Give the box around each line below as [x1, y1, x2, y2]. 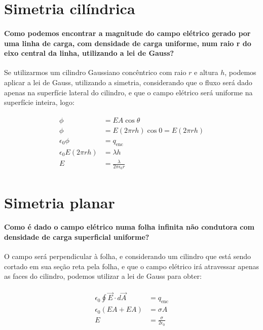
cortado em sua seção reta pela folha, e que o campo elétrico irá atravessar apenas [4, 261, 259, 271]
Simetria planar [4, 192, 115, 212]
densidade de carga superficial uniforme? [4, 232, 149, 242]
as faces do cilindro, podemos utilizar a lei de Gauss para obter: [4, 271, 202, 281]
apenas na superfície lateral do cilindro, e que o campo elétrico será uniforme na [4, 87, 253, 97]
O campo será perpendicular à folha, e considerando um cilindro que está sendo [4, 251, 251, 262]
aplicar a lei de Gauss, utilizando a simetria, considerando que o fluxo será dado [4, 77, 252, 87]
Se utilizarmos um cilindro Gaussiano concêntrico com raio [4, 67, 186, 78]
